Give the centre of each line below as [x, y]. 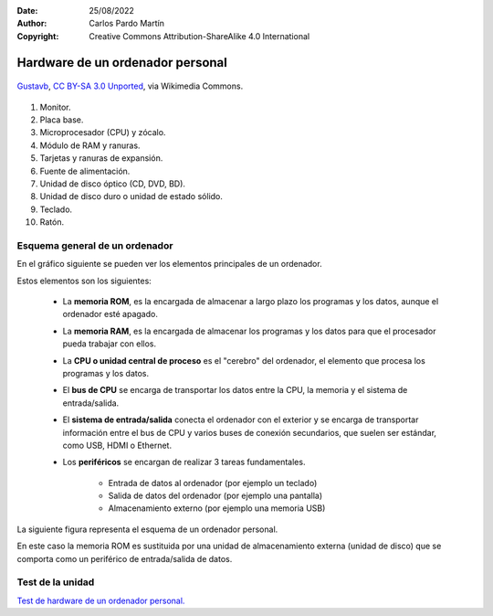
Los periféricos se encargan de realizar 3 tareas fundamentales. [184, 462]
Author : [32, 24]
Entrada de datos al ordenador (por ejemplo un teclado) [213, 483]
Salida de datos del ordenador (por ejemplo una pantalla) [215, 496]
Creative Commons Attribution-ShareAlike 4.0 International [199, 36]
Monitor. [55, 107]
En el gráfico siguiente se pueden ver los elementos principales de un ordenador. [170, 264]
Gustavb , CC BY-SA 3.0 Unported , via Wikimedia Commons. [130, 86]
